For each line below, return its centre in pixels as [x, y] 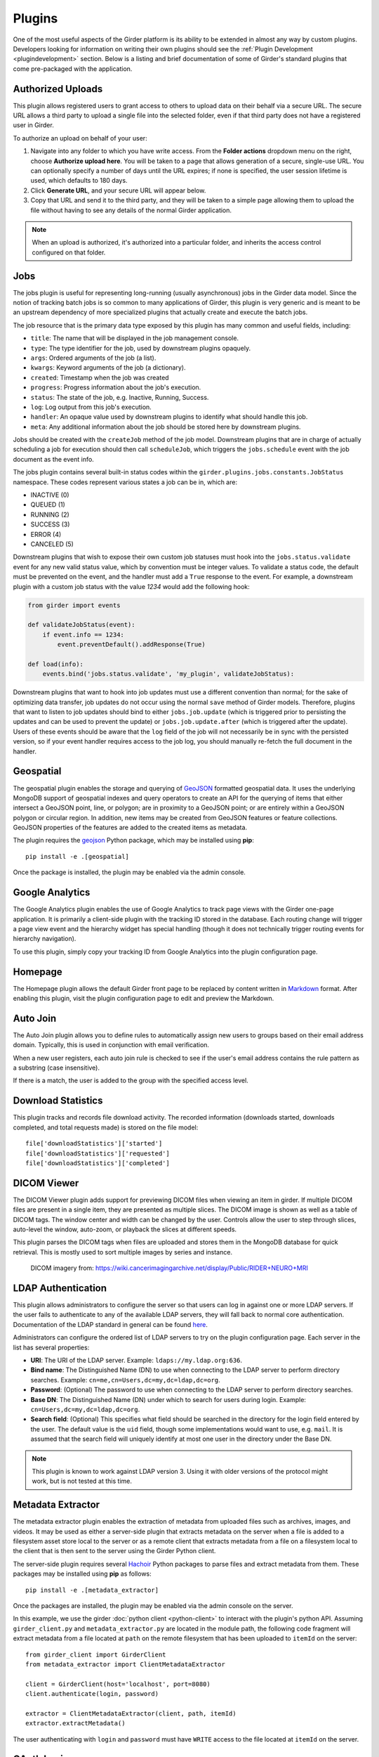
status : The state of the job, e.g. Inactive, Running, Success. [120, 397]
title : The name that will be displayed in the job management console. [134, 338]
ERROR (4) [46, 534]
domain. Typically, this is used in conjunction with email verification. [111, 1045]
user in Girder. [33, 125]
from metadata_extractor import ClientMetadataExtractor [126, 1664]
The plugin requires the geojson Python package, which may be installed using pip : [133, 841]
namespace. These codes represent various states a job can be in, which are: [125, 482]
